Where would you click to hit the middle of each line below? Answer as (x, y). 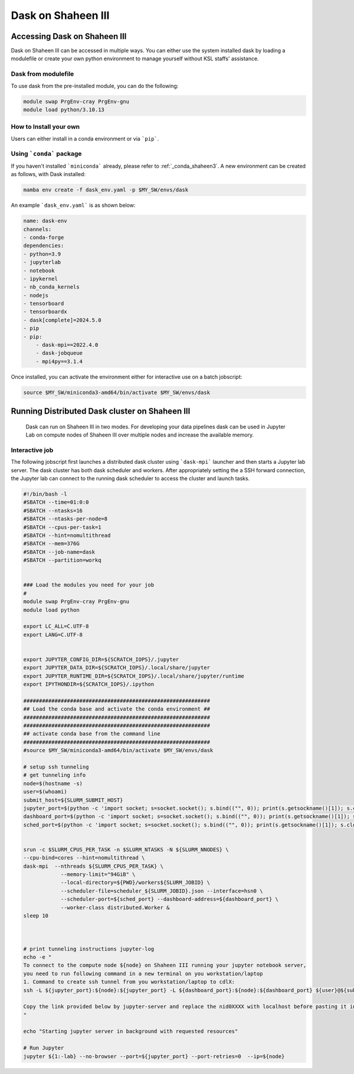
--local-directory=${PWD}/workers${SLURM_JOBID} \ (135, 883)
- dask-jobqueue (59, 353)
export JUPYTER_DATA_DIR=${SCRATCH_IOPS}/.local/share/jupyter (117, 668)
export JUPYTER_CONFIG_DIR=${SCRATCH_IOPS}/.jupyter (101, 659)
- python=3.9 (42, 254)
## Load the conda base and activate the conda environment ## (117, 709)
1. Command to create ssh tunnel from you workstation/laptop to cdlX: (129, 982)
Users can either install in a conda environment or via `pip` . (85, 138)
